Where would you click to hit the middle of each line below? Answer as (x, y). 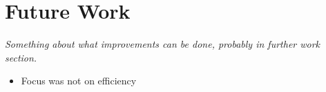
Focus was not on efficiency (79, 81)
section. (21, 57)
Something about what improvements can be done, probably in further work (163, 44)
